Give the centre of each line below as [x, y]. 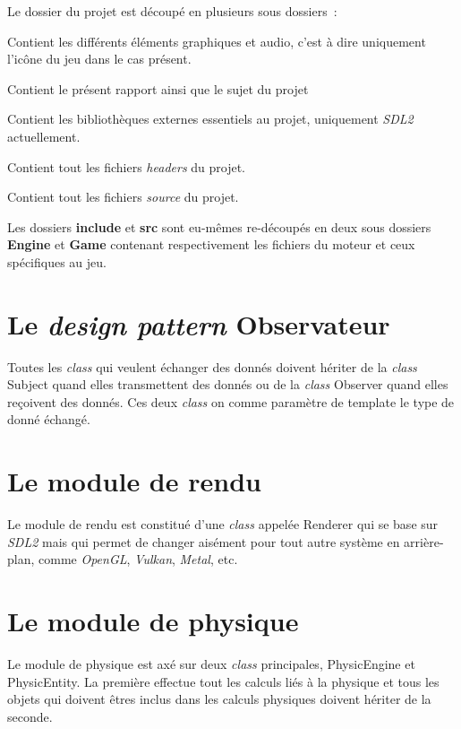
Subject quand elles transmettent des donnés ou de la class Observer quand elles [228, 384]
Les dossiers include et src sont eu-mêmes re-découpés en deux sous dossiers [219, 226]
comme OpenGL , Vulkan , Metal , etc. [138, 559]
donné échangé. [49, 419]
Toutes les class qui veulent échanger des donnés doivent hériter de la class [212, 366]
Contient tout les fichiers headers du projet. [127, 166]
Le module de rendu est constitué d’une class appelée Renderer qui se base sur [223, 524]
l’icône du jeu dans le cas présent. [99, 59]
